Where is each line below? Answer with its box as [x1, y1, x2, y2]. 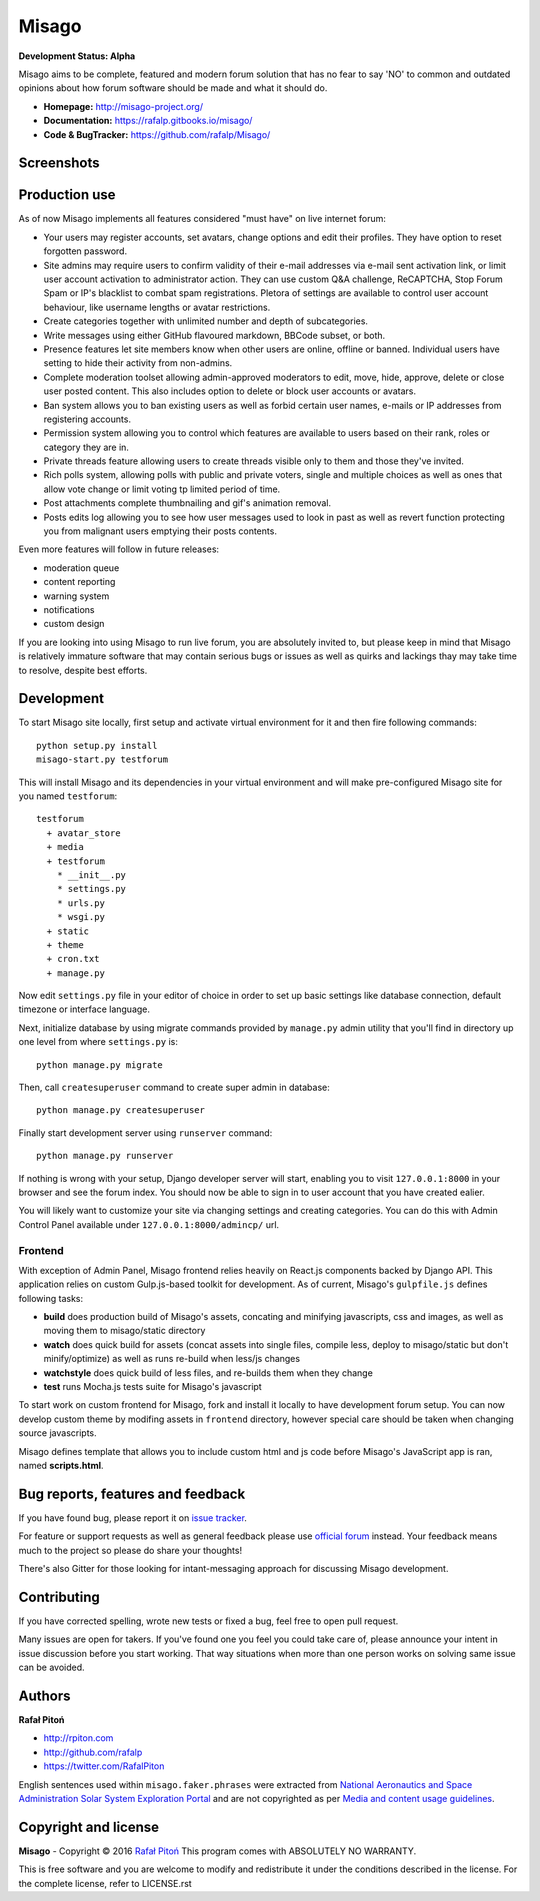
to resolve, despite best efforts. [18, 664, 148, 676]
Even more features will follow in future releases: [18, 543, 220, 555]
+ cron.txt [46, 953, 100, 965]
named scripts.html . [18, 1459, 104, 1471]
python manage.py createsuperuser [36, 1105, 205, 1116]
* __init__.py [56, 869, 127, 880]
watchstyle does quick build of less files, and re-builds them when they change [43, 1366, 374, 1379]
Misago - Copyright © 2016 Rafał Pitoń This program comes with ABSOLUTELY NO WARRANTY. [18, 1845, 417, 1857]
